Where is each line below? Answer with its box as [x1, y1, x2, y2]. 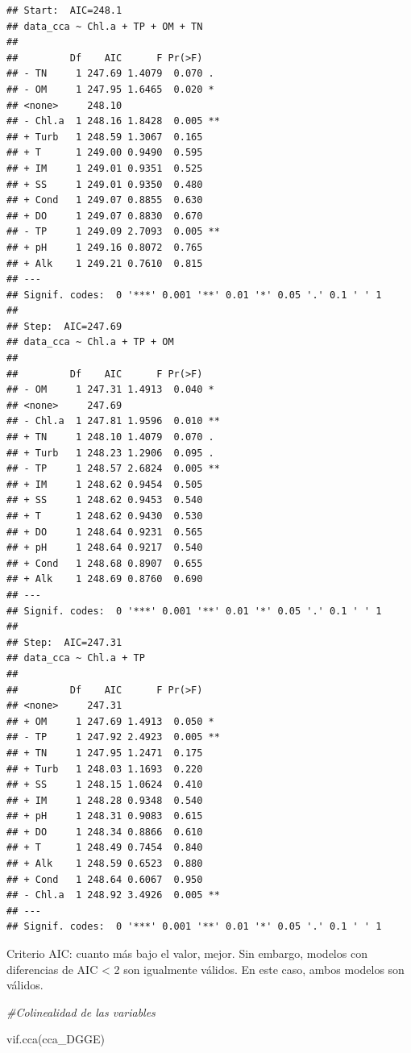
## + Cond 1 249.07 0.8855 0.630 [6, 194, 203, 206]
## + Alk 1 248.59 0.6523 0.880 [6, 858, 203, 870]
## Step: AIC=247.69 [6, 320, 122, 332]
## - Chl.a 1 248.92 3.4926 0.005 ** [6, 889, 220, 901]
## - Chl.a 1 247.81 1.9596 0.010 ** [6, 415, 220, 427]
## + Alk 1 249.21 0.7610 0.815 [6, 257, 203, 269]
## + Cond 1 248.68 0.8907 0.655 [6, 557, 203, 569]
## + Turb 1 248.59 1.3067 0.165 [6, 131, 203, 143]
